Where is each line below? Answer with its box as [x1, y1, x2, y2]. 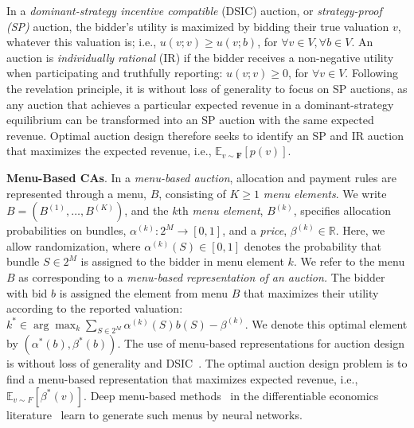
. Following [345, 64, 399, 81]
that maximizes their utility [244, 284, 379, 301]
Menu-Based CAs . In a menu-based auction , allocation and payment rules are [6, 169, 396, 185]
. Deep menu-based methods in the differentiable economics [84, 387, 379, 403]
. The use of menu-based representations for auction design [117, 335, 405, 352]
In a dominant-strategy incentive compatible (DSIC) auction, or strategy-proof [6, 2, 382, 18]
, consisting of [158, 185, 226, 201]
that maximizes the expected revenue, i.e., [6, 142, 212, 159]
